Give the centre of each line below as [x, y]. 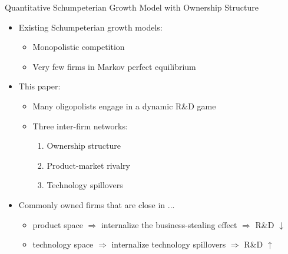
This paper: [39, 86]
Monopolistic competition [79, 47]
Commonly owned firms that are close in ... [97, 204]
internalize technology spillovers [169, 244]
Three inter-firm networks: [80, 126]
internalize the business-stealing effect [169, 224]
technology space [63, 244]
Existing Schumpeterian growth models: [90, 27]
